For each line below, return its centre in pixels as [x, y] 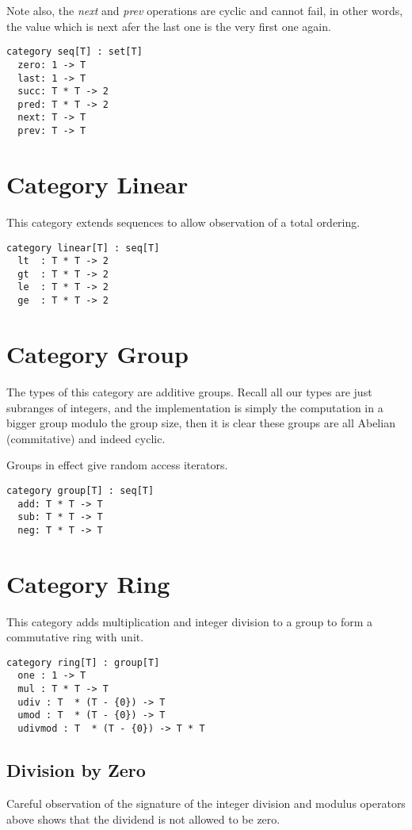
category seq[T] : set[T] [74, 52]
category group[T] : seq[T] [80, 490]
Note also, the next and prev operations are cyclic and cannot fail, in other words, [205, 10]
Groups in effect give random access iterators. [117, 465]
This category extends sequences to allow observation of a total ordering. [183, 222]
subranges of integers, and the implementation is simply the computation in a [195, 407]
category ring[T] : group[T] [83, 662]
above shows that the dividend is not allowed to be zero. [143, 819]
